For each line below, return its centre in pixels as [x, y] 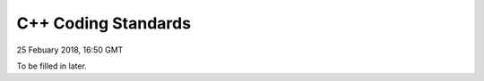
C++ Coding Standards [104, 23]
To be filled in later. [52, 66]
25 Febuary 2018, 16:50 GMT [70, 50]
